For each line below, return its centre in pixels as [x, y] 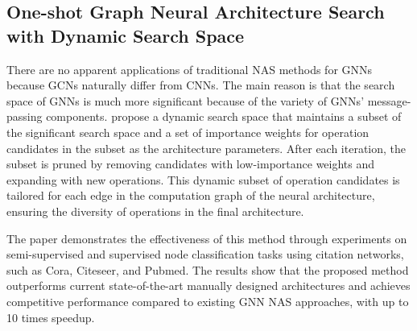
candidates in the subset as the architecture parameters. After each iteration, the [206, 148]
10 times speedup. [51, 317]
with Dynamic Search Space [126, 35]
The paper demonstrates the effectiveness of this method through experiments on [207, 238]
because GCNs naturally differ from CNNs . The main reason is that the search [201, 85]
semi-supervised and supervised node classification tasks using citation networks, [205, 254]
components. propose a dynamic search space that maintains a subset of [224, 116]
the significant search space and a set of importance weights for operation [188, 132]
